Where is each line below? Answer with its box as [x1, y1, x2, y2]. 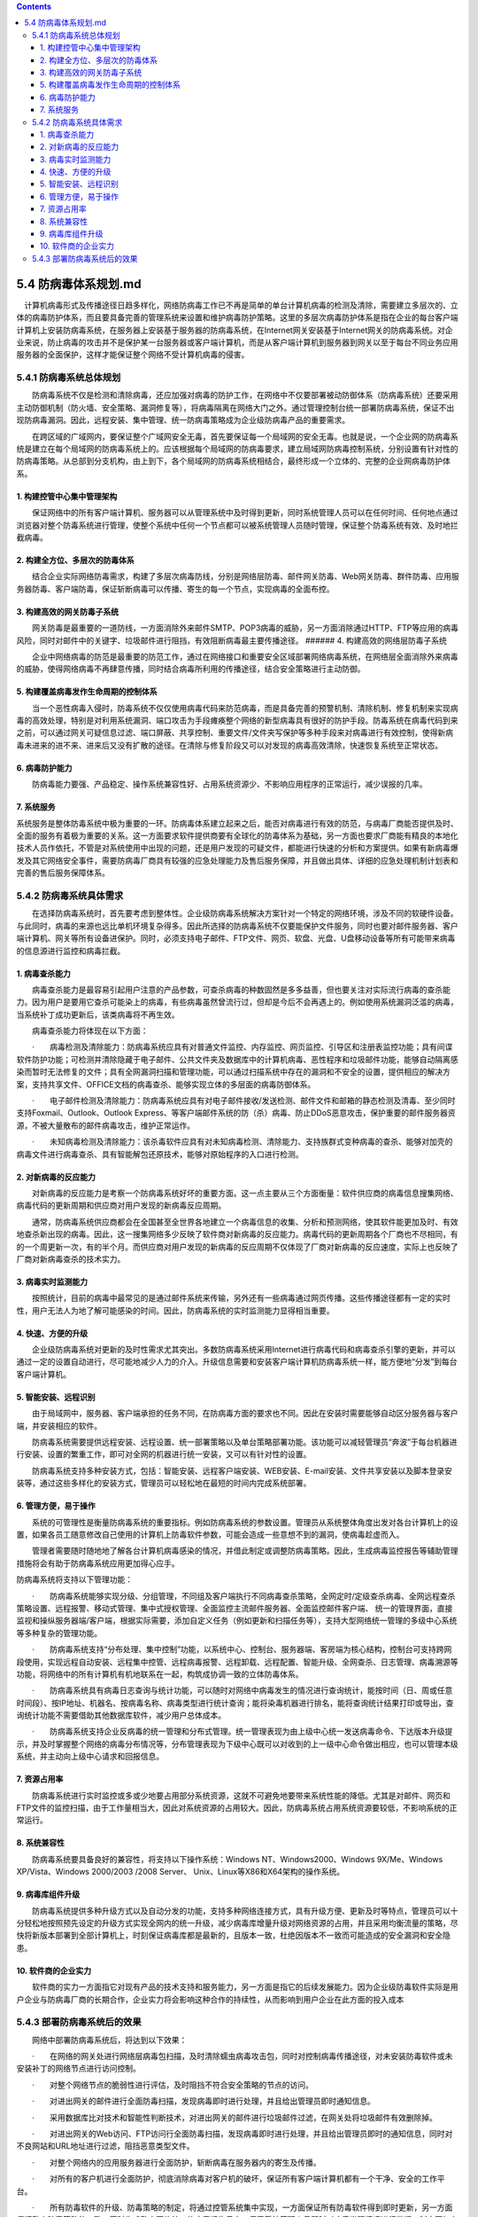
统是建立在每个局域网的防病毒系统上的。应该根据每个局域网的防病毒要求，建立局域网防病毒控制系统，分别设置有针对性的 [16, 443, 459, 454]
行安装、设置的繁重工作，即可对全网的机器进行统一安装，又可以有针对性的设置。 [16, 1449, 312, 1460]
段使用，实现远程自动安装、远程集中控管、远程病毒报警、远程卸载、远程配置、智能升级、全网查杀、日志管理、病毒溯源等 [16, 1657, 459, 1667]
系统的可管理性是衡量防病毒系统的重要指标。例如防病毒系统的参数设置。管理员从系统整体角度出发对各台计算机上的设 [31, 1516, 459, 1527]
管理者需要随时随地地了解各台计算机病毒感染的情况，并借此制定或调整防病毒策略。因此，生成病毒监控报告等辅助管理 [31, 1546, 459, 1556]
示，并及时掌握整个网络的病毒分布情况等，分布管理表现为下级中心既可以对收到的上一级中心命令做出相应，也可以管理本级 [16, 1738, 459, 1749]
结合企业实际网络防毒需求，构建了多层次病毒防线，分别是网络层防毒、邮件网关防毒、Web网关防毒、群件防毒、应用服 [31, 571, 459, 582]
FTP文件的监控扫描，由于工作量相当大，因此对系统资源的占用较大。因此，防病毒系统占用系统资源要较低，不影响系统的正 [16, 1803, 458, 1814]
